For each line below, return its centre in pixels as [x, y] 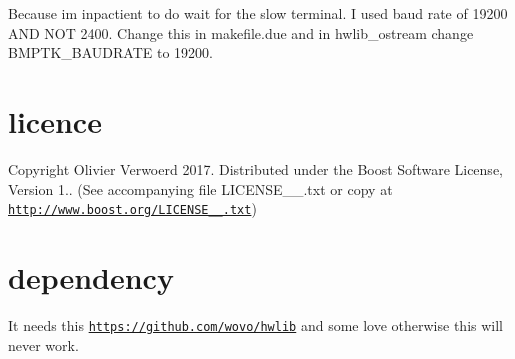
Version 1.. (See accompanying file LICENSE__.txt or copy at [200, 188]
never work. [43, 344]
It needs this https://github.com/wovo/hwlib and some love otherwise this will [255, 324]
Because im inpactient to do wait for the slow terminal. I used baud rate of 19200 [258, 13]
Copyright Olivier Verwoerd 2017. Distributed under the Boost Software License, [255, 168]
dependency [91, 276]
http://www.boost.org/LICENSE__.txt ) [132, 208]
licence [55, 120]
